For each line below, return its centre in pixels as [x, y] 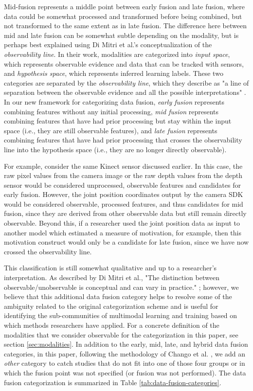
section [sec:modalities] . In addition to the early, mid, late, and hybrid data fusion [126, 344]
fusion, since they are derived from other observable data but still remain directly [125, 213]
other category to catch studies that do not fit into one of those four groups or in [125, 363]
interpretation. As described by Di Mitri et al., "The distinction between [112, 277]
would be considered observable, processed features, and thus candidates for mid [124, 204]
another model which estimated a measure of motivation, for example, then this [123, 232]
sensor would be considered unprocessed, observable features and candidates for [122, 185]
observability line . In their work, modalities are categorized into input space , [117, 54]
